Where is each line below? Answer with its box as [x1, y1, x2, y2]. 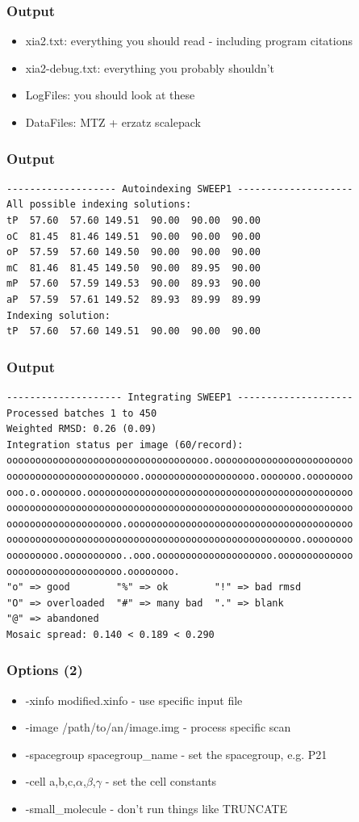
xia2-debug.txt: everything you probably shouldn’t [25, 59, 275, 76]
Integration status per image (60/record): [6, 438, 244, 451]
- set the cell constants [105, 773, 217, 790]
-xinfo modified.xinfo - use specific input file [25, 691, 243, 708]
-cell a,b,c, [25, 773, 77, 790]
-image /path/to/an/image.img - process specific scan [25, 719, 291, 736]
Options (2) [6, 660, 83, 680]
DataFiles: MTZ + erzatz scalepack [25, 114, 201, 130]
